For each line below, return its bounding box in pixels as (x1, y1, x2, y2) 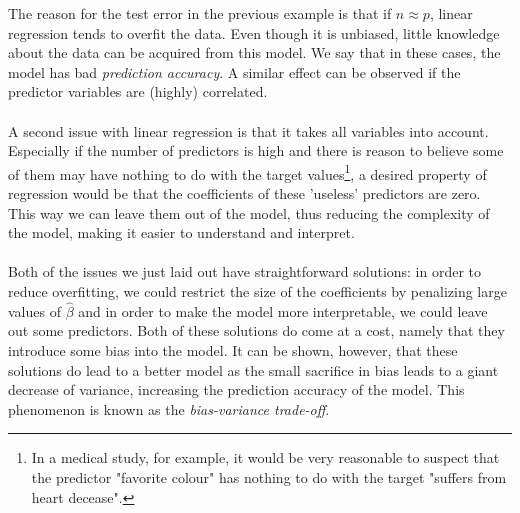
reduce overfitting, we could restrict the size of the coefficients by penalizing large (8, 280, 507, 301)
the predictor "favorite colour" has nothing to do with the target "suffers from (31, 466, 507, 487)
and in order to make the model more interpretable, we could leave (78, 300, 488, 321)
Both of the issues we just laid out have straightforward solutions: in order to (8, 261, 482, 282)
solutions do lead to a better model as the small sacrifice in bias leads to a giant (8, 359, 499, 380)
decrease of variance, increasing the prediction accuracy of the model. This (8, 379, 465, 400)
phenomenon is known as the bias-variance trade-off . (8, 398, 330, 419)
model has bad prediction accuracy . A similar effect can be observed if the (8, 61, 461, 82)
